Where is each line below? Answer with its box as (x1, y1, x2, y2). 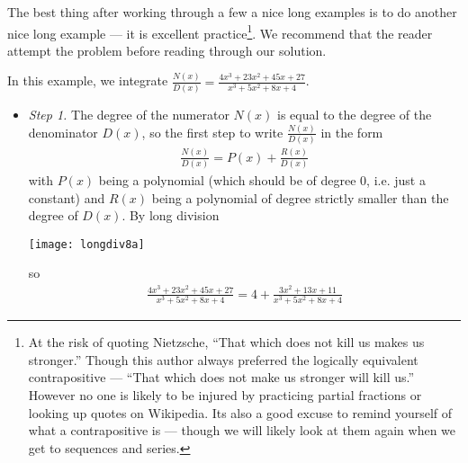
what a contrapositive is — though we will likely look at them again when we (28, 421, 456, 440)
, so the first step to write (141, 122, 283, 141)
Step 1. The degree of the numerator (28, 105, 229, 124)
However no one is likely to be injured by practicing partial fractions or (28, 385, 422, 404)
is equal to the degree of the (276, 105, 432, 124)
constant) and (28, 188, 105, 207)
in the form (320, 122, 383, 141)
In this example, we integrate (7, 71, 168, 90)
